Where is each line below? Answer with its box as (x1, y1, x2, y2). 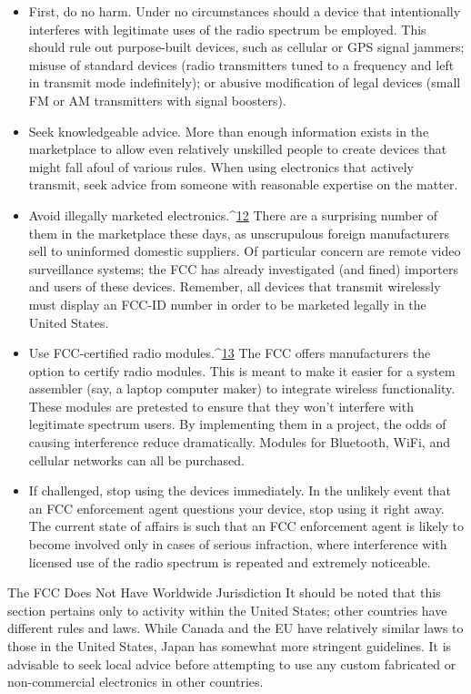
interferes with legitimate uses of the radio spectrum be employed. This (28, 19, 426, 38)
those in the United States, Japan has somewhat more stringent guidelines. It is (7, 637, 452, 655)
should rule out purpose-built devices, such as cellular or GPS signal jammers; (28, 37, 465, 56)
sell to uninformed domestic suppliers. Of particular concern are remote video (28, 241, 461, 260)
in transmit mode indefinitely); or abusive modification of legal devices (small (28, 73, 461, 92)
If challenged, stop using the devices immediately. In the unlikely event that (28, 481, 451, 500)
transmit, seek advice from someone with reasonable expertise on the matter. (28, 175, 458, 194)
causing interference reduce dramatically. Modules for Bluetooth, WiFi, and (28, 433, 450, 452)
